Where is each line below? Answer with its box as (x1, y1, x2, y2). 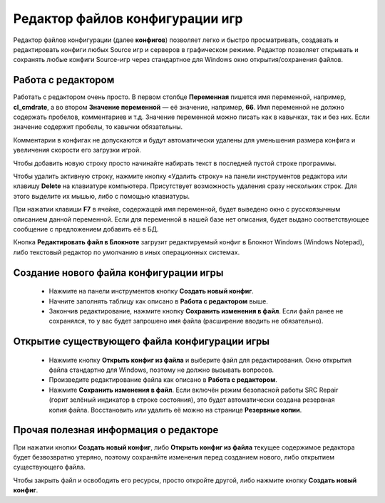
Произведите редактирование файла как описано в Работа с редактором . (48, 375, 278, 384)
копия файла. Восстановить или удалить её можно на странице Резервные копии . (48, 405, 302, 414)
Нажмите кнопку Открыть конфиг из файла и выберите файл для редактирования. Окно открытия (48, 356, 352, 364)
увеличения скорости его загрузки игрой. (13, 146, 142, 155)
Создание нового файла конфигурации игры (13, 266, 224, 279)
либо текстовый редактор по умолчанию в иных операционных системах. (13, 248, 240, 256)
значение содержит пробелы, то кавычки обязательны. (13, 123, 183, 131)
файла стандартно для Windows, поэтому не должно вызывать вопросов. (48, 365, 274, 374)
